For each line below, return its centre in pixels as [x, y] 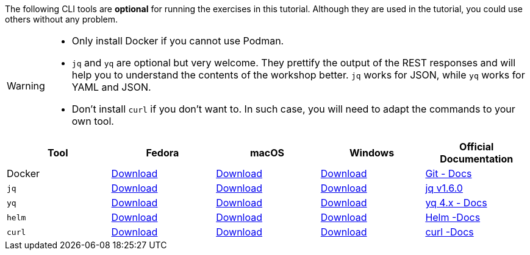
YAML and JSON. [111, 87]
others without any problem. [62, 19]
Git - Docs [449, 173]
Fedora [163, 153]
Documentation [477, 159]
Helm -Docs [453, 217]
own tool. [93, 121]
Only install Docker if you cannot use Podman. [178, 41]
